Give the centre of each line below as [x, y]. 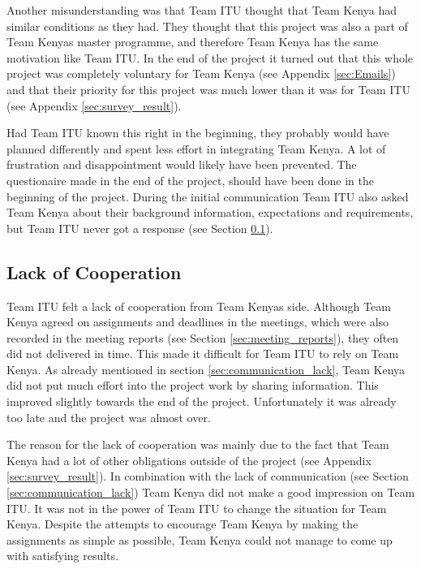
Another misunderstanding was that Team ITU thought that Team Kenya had [202, 10]
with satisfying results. [63, 556]
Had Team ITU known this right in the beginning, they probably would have [198, 133]
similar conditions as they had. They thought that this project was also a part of [207, 26]
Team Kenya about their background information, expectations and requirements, [210, 212]
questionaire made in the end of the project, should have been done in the [190, 180]
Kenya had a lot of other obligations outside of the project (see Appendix [189, 460]
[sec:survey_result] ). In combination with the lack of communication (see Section [208, 476]
